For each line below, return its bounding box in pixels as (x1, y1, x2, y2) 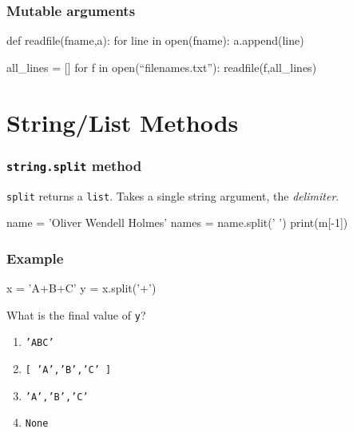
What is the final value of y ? (6, 306, 146, 323)
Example (6, 248, 64, 268)
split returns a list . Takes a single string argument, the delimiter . (6, 187, 339, 204)
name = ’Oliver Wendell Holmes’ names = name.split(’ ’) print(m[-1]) (6, 214, 348, 231)
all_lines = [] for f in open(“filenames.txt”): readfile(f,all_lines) (6, 58, 317, 75)
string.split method (6, 155, 142, 175)
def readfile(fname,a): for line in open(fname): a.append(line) (6, 32, 304, 49)
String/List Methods (6, 105, 239, 138)
